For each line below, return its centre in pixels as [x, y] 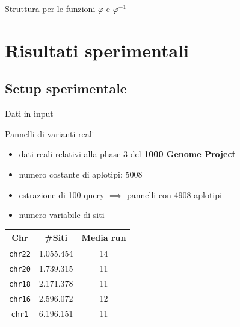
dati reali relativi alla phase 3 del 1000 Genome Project [127, 154]
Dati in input [29, 114]
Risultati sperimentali [97, 50]
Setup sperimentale [66, 88]
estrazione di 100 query [62, 194]
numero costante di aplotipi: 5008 [81, 174]
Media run [104, 238]
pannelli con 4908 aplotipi [174, 194]
